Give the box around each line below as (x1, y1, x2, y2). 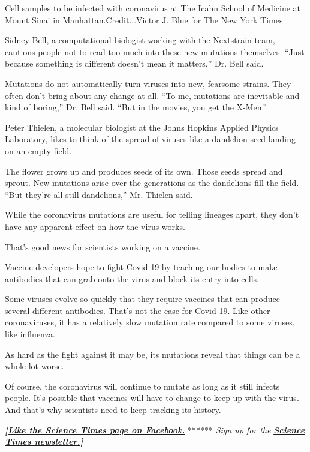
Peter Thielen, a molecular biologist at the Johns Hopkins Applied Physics (5, 121, 279, 133)
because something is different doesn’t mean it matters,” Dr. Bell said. (5, 57, 264, 70)
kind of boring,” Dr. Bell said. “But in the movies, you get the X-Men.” (5, 101, 267, 113)
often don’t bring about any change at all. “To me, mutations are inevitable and (5, 89, 300, 101)
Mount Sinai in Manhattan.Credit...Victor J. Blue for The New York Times (5, 13, 283, 26)
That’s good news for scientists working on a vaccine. (5, 240, 200, 253)
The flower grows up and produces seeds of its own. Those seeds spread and (5, 164, 283, 177)
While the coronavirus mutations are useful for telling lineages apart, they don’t (5, 208, 299, 221)
